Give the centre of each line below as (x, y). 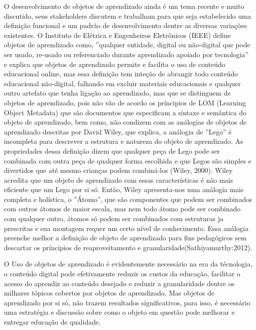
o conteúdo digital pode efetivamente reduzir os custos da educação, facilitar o (122, 274)
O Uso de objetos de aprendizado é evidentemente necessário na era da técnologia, (128, 264)
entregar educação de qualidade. (53, 322)
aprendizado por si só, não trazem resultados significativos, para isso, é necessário (127, 302)
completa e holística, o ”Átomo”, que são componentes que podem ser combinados (128, 199)
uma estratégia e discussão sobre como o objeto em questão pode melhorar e (119, 312)
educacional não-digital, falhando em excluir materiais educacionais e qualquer (123, 83)
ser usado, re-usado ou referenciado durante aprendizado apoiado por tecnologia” (126, 54)
